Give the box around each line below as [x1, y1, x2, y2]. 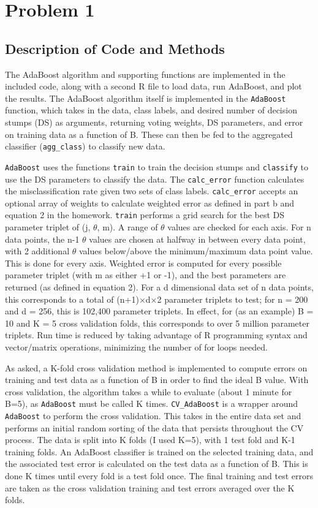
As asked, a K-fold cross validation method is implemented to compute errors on [5, 361, 308, 374]
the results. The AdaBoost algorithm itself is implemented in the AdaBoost [5, 91, 286, 104]
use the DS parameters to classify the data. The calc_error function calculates [5, 172, 305, 185]
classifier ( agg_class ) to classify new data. [5, 140, 165, 153]
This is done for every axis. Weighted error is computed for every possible [5, 256, 282, 269]
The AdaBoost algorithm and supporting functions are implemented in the [5, 67, 286, 80]
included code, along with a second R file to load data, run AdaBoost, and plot [5, 80, 302, 93]
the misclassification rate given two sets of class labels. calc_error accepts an [5, 184, 298, 197]
